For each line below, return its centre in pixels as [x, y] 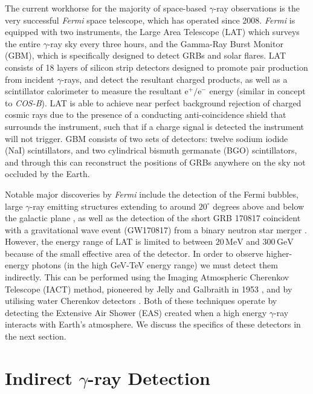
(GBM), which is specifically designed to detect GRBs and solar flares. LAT [146, 55]
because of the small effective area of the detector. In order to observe [134, 253]
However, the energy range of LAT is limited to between [109, 241]
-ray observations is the [257, 8]
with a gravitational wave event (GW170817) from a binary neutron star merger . [156, 229]
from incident [30, 79]
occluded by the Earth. [47, 174]
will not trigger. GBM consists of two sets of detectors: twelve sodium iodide [147, 138]
